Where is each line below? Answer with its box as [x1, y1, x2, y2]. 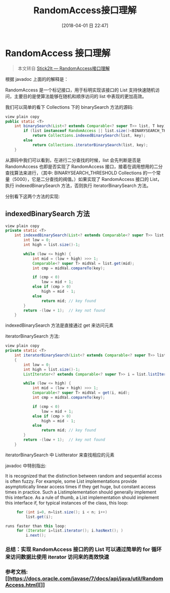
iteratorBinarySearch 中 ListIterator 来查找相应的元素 [5, 452, 115, 458]
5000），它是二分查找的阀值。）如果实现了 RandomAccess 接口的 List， [14, 176, 162, 182]
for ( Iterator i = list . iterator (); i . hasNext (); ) [16, 528, 123, 534]
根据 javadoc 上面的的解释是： [5, 76, 69, 82]
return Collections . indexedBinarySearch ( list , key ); [32, 133, 146, 138]
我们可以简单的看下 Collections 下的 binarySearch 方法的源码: [5, 104, 134, 110]
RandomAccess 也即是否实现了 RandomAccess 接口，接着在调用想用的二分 [5, 163, 163, 169]
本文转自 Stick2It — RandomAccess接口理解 [17, 65, 110, 71]
